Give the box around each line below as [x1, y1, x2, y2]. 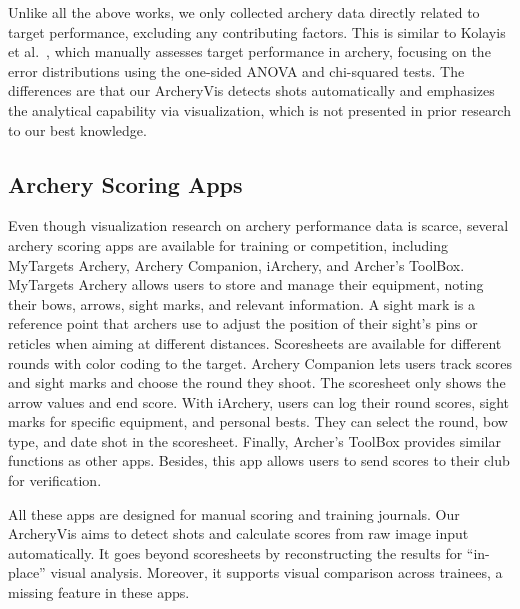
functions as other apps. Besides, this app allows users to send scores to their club [8, 450, 510, 471]
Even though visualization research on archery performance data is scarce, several [8, 215, 509, 236]
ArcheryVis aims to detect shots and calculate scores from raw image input [8, 523, 469, 544]
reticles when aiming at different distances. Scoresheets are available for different [8, 332, 502, 353]
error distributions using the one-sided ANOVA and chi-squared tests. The [8, 60, 465, 81]
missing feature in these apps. [8, 582, 190, 603]
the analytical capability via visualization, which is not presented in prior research [8, 99, 511, 120]
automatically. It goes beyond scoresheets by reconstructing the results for [8, 542, 463, 563]
